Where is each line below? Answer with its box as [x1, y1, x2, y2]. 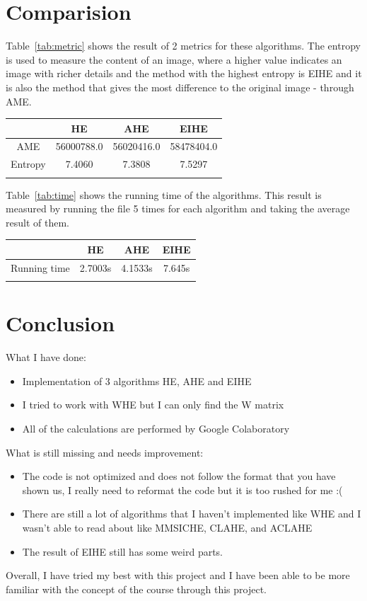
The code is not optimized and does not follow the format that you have [22, 469, 336, 483]
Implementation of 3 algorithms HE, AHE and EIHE [22, 373, 252, 388]
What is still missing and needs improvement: [6, 445, 204, 459]
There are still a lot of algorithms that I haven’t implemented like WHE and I [22, 506, 361, 521]
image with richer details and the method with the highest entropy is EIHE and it [6, 66, 362, 81]
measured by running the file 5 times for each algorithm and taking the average [6, 201, 350, 216]
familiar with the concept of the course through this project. [6, 581, 267, 596]
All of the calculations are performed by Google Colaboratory [22, 421, 290, 435]
